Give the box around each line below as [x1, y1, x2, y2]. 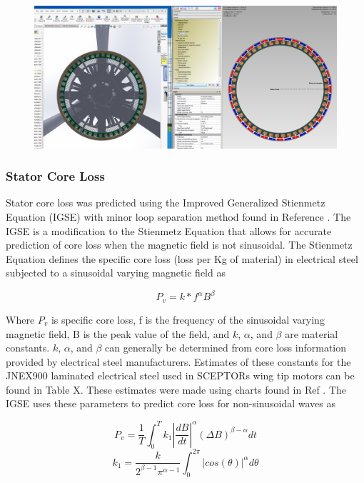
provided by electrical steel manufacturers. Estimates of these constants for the [6, 354, 351, 369]
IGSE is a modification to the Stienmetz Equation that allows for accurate [6, 223, 332, 238]
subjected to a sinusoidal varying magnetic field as [6, 265, 226, 280]
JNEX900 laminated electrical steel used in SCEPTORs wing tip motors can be [6, 368, 355, 383]
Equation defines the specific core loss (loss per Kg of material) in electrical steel [6, 251, 358, 266]
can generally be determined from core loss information [105, 340, 347, 355]
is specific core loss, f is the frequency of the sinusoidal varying [51, 312, 325, 327]
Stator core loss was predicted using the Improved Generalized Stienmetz [6, 195, 325, 210]
